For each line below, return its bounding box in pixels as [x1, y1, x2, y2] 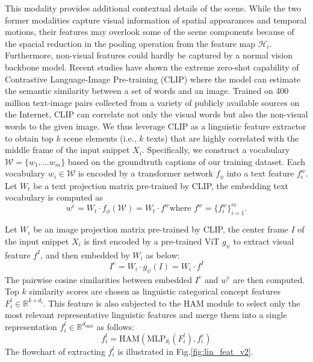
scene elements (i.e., [63, 131, 137, 144]
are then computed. [233, 273, 305, 286]
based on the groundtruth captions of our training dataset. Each [67, 155, 306, 167]
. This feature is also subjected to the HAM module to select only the [43, 296, 300, 309]
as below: [146, 248, 180, 261]
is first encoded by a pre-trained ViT [84, 234, 220, 247]
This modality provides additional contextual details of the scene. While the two [5, 2, 302, 14]
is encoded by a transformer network [78, 167, 213, 179]
